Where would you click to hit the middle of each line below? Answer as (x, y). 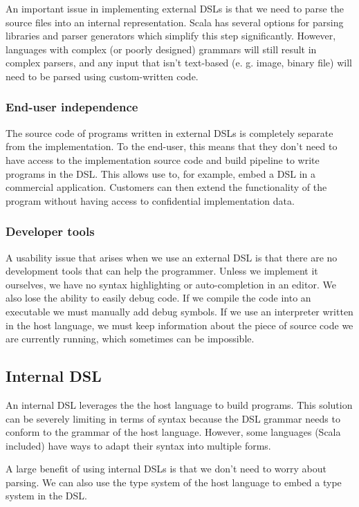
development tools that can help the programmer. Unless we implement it (162, 271)
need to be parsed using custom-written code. (102, 76)
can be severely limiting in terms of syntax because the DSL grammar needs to (173, 418)
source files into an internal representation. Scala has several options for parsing (175, 22)
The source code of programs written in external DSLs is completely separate (169, 132)
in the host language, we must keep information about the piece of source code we (179, 325)
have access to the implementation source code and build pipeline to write (163, 159)
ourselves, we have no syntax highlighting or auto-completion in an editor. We (171, 284)
